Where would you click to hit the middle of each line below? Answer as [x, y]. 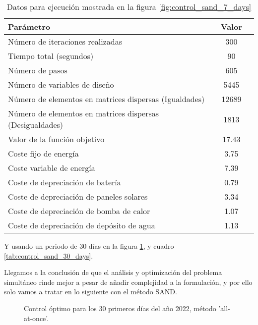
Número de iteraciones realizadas [65, 41]
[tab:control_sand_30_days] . [49, 255]
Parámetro [29, 27]
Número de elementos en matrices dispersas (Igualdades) [106, 99]
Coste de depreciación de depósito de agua [82, 225]
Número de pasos [38, 70]
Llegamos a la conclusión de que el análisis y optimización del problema [113, 272]
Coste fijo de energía [43, 153]
